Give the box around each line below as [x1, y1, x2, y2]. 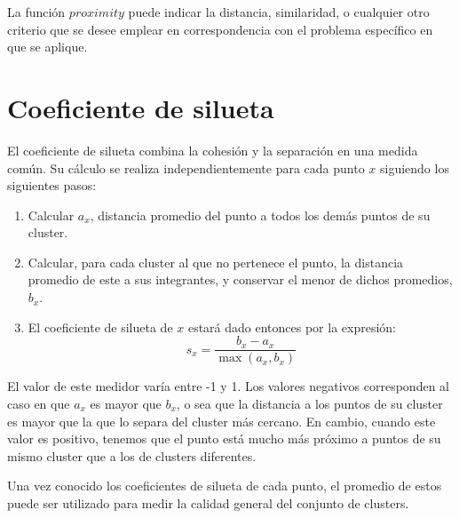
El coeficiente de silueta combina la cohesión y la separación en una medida [7, 140, 418, 159]
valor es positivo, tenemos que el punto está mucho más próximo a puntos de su [7, 429, 441, 448]
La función [7, 3, 66, 20]
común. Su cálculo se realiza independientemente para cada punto [7, 158, 365, 177]
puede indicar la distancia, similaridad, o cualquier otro [128, 3, 430, 20]
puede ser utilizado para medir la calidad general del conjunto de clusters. [7, 493, 409, 512]
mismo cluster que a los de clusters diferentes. [7, 446, 257, 465]
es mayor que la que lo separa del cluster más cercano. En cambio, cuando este [7, 411, 436, 430]
